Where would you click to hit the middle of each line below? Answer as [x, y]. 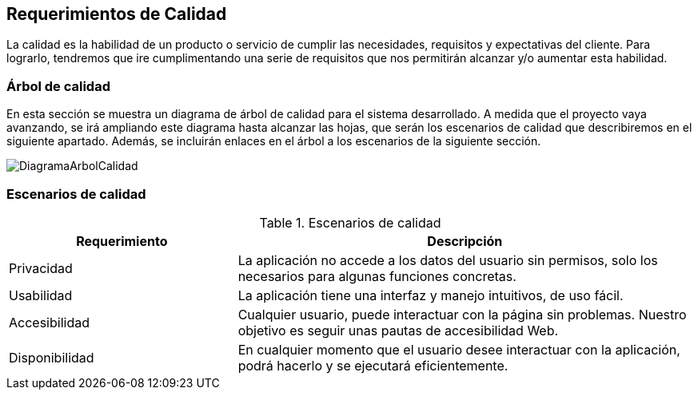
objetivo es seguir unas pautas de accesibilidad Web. [398, 330]
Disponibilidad [52, 357]
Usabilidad [41, 295]
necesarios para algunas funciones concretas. [377, 276]
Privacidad [41, 268]
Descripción [465, 241]
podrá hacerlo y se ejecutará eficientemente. [373, 365]
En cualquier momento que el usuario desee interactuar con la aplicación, [459, 349]
